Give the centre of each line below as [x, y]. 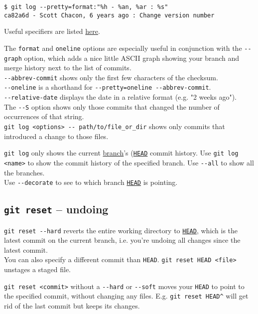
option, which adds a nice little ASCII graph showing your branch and [132, 58]
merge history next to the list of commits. [68, 68]
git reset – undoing [56, 209]
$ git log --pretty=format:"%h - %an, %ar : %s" [86, 7]
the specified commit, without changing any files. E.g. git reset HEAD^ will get [126, 296]
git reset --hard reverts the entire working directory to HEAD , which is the [121, 230]
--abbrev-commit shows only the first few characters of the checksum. [111, 77]
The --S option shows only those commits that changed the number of [112, 106]
